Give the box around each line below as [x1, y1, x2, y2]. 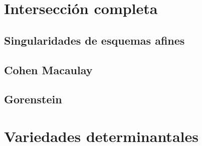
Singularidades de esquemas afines [4, 32, 185, 48]
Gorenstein [4, 91, 62, 107]
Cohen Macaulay [4, 62, 93, 77]
